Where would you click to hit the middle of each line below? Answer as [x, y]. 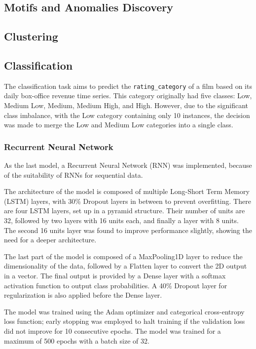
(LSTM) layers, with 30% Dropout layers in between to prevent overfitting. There [128, 201]
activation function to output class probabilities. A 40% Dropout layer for [116, 285]
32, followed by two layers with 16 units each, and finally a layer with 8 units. [121, 220]
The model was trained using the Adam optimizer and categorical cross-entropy [124, 311]
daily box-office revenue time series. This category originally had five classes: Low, [128, 96]
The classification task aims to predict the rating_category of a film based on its [128, 86]
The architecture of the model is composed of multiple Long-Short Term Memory [127, 191]
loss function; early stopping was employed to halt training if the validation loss [125, 321]
